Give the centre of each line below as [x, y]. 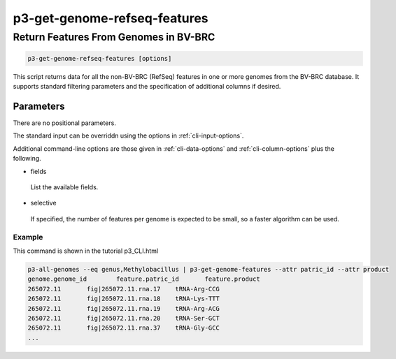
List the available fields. [64, 187]
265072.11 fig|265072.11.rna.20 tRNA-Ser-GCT [123, 318]
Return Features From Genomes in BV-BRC [114, 37]
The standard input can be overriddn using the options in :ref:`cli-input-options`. [128, 135]
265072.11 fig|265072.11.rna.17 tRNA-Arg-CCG [123, 289]
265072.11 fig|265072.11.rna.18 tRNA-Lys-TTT [123, 299]
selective [43, 203]
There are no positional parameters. [65, 123]
